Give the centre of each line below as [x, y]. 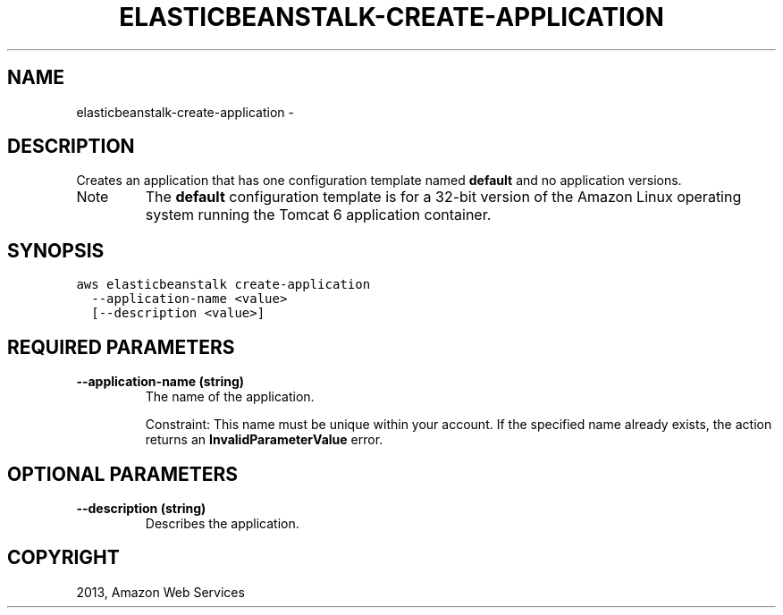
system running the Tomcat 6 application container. [318, 215]
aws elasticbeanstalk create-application [223, 285]
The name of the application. [230, 397]
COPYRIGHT [63, 558]
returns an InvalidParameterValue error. [264, 440]
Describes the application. [222, 523]
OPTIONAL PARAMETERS [123, 474]
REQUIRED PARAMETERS [121, 347]
